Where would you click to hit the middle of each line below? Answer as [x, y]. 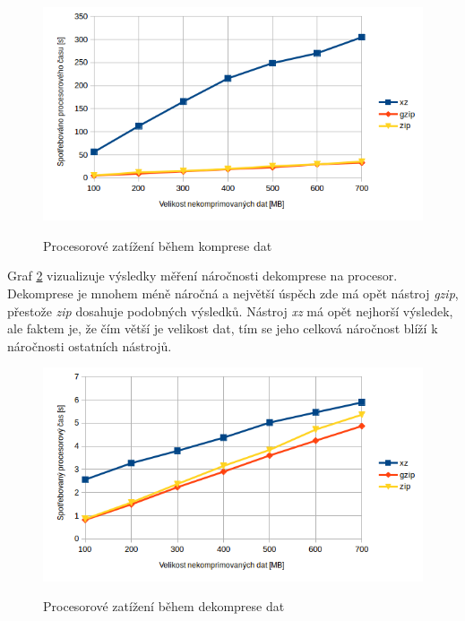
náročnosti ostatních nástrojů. [90, 345]
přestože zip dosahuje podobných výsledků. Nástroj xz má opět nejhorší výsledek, [230, 310]
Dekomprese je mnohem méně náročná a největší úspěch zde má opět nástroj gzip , [233, 293]
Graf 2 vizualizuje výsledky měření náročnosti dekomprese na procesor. [202, 276]
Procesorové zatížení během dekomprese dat [164, 606]
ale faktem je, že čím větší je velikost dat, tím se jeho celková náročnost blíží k [223, 328]
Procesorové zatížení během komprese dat [158, 245]
